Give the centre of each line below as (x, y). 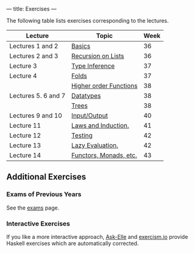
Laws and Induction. (100, 126)
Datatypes (86, 96)
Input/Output (90, 116)
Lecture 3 (23, 66)
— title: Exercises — (31, 9)
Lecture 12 (25, 135)
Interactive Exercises (38, 224)
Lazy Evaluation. (95, 145)
